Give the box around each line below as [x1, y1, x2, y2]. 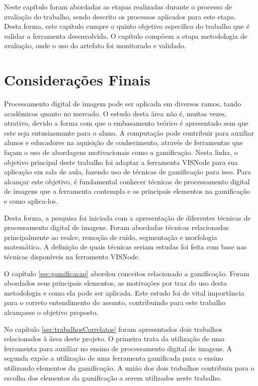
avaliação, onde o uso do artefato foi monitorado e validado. [4, 40, 186, 51]
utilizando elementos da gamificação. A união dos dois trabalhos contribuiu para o [4, 362, 255, 373]
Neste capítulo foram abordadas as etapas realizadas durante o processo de [4, 1, 232, 11]
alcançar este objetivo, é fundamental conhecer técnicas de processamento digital [4, 176, 250, 186]
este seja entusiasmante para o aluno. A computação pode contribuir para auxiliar [4, 127, 254, 138]
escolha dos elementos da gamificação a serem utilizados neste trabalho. [4, 372, 222, 383]
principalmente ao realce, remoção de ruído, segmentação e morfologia [4, 232, 217, 242]
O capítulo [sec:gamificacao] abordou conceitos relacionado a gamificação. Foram [4, 268, 250, 278]
